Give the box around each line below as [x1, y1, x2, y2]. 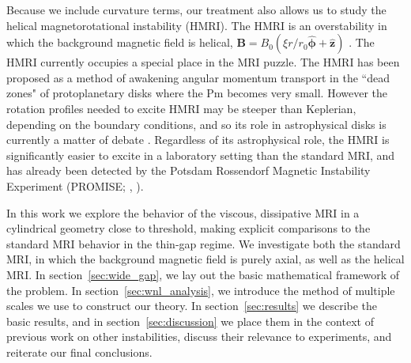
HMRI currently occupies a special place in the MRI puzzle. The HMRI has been [6, 54, 400, 70]
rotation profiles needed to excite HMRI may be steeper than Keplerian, [6, 100, 356, 116]
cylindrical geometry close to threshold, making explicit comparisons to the [6, 220, 371, 236]
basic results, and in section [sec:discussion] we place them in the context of [6, 312, 374, 329]
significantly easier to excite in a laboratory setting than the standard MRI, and [6, 146, 395, 163]
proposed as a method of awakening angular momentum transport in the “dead [6, 69, 390, 85]
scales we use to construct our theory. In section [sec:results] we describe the [6, 297, 378, 314]
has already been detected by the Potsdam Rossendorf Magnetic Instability [6, 162, 371, 179]
